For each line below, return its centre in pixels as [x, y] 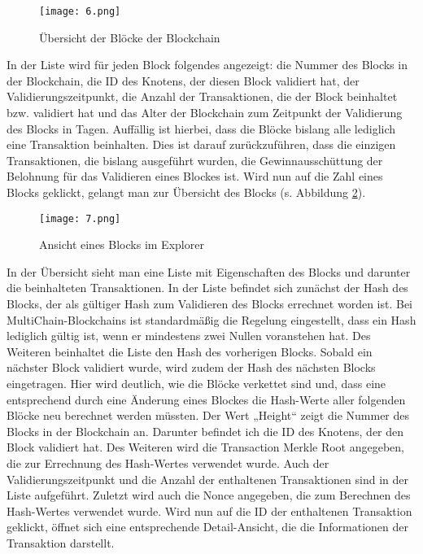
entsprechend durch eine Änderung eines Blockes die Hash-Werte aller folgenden [206, 399]
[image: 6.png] [80, 11]
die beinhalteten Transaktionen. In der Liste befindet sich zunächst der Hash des [207, 288]
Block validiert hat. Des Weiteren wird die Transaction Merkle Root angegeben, [205, 447]
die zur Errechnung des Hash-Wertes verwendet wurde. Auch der [168, 462]
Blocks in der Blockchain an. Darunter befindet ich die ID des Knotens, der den [205, 431]
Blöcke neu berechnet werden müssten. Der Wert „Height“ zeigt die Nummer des [208, 415]
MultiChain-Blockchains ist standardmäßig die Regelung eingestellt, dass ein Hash [211, 319]
